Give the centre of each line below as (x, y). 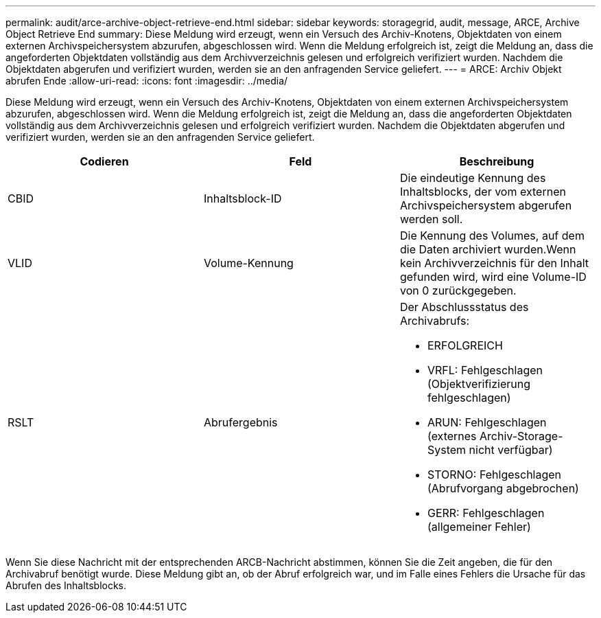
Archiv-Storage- (521, 436)
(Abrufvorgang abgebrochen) (503, 488)
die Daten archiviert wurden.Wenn (488, 249)
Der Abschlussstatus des (464, 307)
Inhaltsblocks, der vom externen (483, 192)
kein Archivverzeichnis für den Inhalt (494, 263)
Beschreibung (497, 161)
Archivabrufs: (435, 321)
